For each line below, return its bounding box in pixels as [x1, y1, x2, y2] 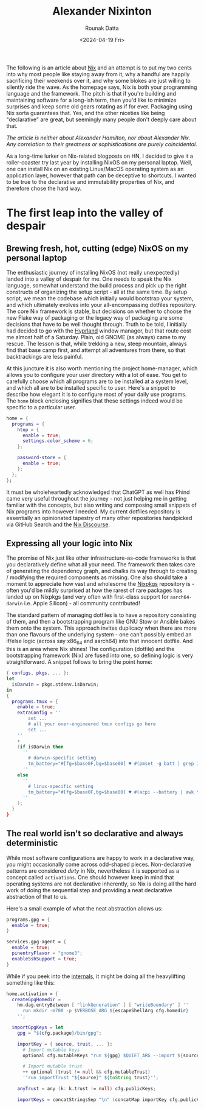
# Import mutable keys [22, 1046, 80, 1053]
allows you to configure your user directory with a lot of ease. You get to [6, 371, 187, 378]
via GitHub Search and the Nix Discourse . [6, 521, 110, 528]
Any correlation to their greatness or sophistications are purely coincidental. [6, 140, 197, 147]
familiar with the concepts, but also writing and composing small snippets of [6, 501, 197, 509]
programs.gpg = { [6, 917, 50, 923]
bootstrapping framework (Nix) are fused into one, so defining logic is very [6, 652, 193, 659]
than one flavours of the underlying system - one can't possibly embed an [6, 631, 192, 638]
